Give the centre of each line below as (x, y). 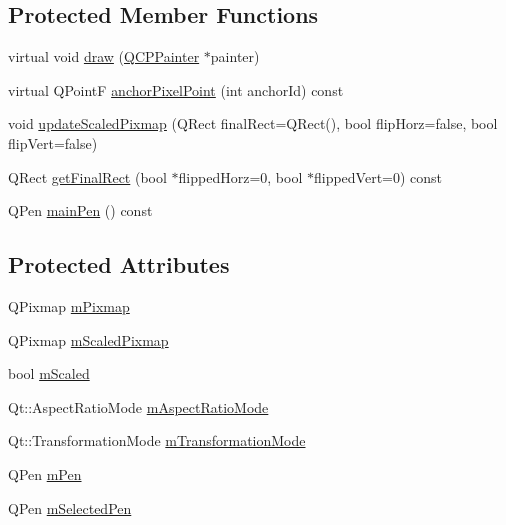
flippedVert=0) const (378, 176)
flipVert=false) (53, 142)
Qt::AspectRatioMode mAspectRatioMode (138, 406)
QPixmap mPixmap (69, 305)
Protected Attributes (119, 264)
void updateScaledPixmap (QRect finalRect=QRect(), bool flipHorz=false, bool (253, 123)
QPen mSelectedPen (70, 507)
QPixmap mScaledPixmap (88, 339)
